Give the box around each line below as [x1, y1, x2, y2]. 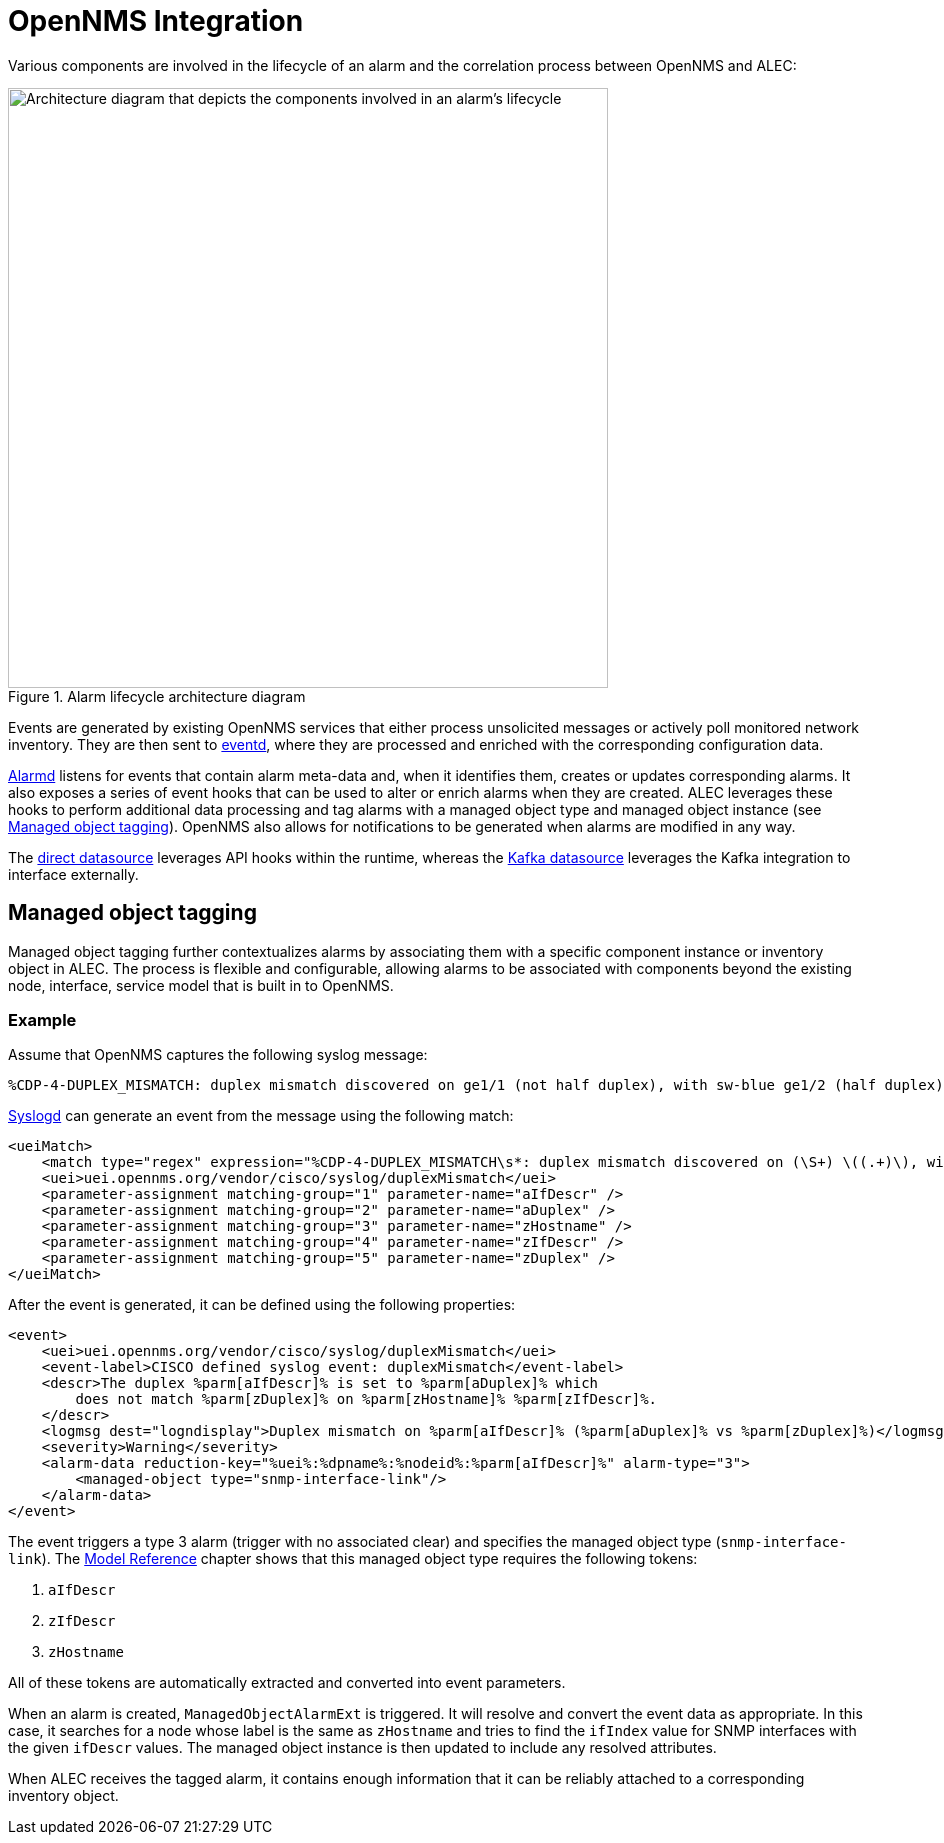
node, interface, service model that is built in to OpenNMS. [8, 976, 394, 994]
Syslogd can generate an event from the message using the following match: [8, 1107, 514, 1125]
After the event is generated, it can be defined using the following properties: [8, 1296, 516, 1314]
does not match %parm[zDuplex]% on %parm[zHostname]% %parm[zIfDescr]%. [75, 1391, 658, 1408]
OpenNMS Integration [8, 4, 304, 38]
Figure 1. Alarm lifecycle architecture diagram [8, 687, 306, 705]
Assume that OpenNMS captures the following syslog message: [8, 1046, 428, 1064]
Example [8, 1009, 77, 1030]
